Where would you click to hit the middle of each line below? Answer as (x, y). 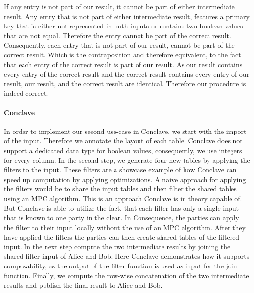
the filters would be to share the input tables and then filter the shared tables (120, 189)
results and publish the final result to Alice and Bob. (83, 285)
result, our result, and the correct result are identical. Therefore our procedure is (125, 83)
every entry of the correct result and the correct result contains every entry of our (127, 74)
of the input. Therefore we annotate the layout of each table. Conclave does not (123, 141)
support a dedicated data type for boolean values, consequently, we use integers (123, 150)
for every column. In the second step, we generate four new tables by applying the (127, 160)
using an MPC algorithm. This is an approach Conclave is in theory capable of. (123, 198)
